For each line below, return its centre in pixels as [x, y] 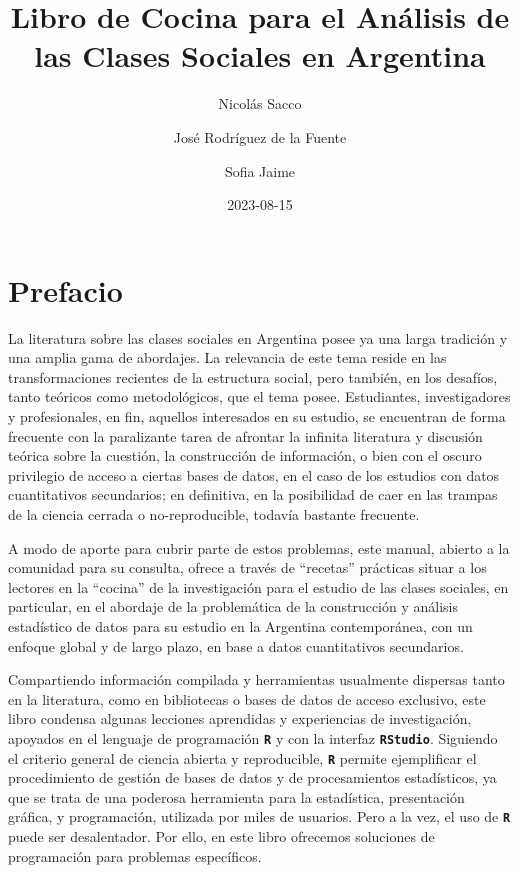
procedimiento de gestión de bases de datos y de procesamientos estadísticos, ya [252, 777]
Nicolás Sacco [260, 103]
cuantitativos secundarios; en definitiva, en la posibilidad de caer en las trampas [253, 494]
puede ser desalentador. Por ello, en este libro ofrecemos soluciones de [221, 836]
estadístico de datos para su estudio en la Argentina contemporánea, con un [240, 625]
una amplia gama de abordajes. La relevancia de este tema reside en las [227, 357]
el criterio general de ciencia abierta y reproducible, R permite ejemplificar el [242, 757]
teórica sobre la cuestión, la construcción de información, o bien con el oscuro [245, 455]
